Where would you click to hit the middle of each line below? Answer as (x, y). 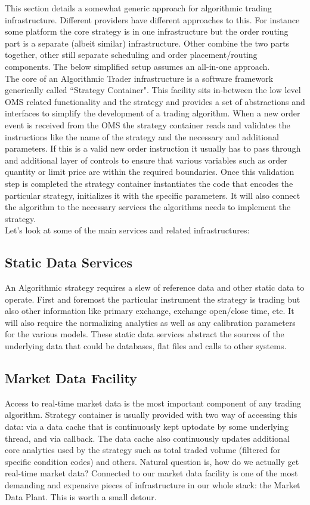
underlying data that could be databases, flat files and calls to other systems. (146, 346)
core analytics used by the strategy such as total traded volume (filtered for (143, 450)
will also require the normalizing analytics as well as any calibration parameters (150, 322)
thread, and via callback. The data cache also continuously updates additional (147, 438)
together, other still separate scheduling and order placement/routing (131, 55)
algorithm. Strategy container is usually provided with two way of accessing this (151, 415)
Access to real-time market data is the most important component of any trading (153, 403)
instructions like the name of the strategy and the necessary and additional (142, 136)
